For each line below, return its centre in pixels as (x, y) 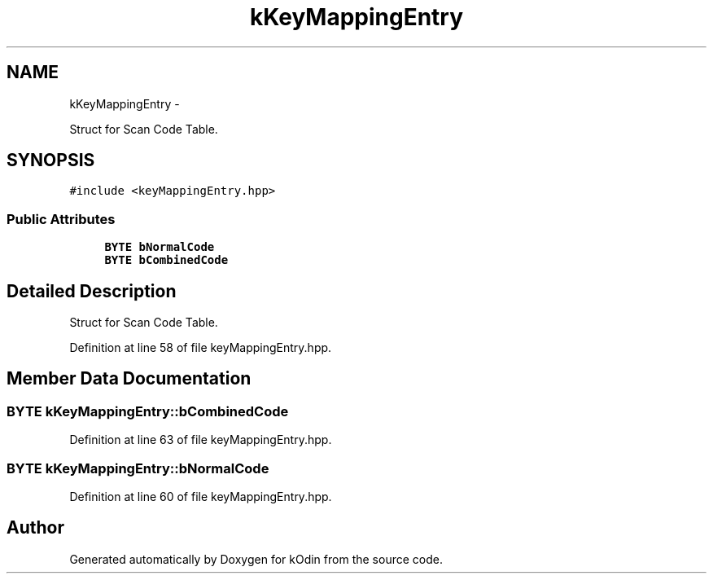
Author (35, 528)
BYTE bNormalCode (160, 247)
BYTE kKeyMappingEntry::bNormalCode (138, 468)
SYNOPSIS (51, 160)
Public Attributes (61, 219)
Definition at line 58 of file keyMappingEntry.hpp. (201, 348)
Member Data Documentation (129, 379)
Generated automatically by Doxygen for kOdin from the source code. (256, 559)
